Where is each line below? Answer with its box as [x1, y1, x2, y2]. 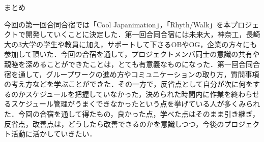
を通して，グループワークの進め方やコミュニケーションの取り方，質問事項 [11, 68, 259, 79]
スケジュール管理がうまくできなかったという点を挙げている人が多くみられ [11, 98, 260, 109]
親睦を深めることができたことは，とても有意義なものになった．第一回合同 [4, 58, 253, 69]
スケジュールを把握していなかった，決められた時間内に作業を [25, 88, 231, 99]
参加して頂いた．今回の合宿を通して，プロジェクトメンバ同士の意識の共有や [4, 49, 260, 59]
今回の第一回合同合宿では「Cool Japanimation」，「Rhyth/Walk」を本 [4, 19, 231, 29]
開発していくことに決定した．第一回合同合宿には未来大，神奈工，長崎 [25, 29, 260, 40]
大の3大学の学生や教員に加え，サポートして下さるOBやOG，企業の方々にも [4, 39, 257, 49]
